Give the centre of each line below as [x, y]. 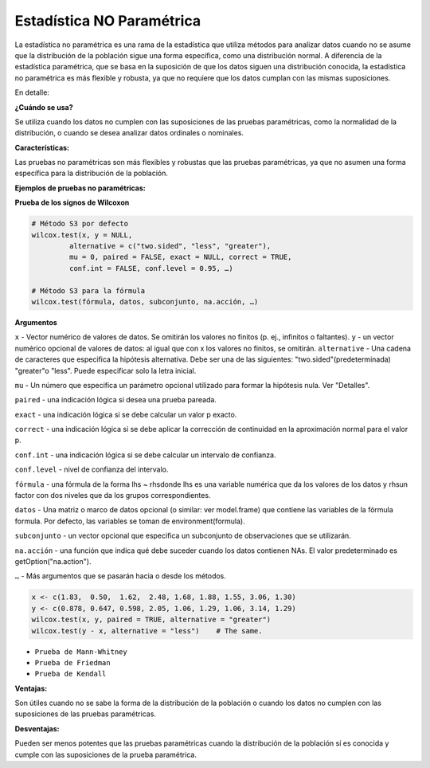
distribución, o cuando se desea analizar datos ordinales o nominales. [129, 133]
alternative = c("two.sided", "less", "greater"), [170, 246]
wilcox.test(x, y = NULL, [82, 235]
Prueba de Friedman [72, 662]
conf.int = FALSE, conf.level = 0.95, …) [151, 268]
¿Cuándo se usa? [44, 107]
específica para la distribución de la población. [92, 173]
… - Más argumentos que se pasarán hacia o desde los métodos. [121, 576]
